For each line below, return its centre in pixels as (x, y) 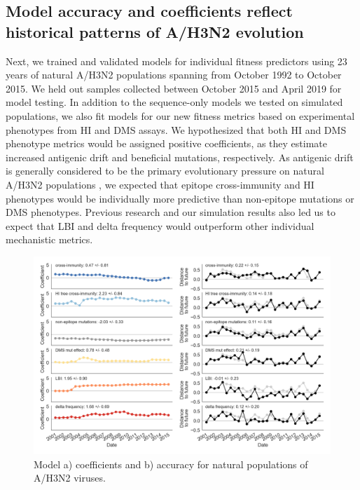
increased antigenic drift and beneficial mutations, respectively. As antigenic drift (180, 157)
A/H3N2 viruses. (70, 478)
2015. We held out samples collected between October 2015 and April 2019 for (174, 88)
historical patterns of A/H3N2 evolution (155, 31)
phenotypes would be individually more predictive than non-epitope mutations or (180, 198)
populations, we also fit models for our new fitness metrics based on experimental (180, 115)
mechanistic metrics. (49, 239)
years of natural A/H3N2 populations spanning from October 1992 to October (174, 75)
